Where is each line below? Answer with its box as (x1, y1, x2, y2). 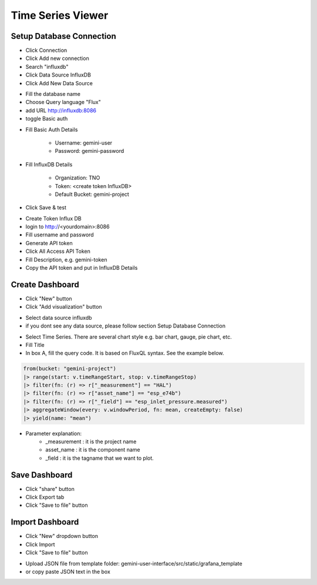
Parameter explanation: (25, 430, 82, 437)
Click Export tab (25, 494, 65, 501)
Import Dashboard (11, 517, 79, 527)
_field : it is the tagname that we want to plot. (45, 454, 154, 462)
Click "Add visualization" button (25, 303, 102, 310)
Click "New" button (25, 295, 73, 302)
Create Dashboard (11, 279, 79, 289)
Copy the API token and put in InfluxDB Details (25, 265, 138, 272)
